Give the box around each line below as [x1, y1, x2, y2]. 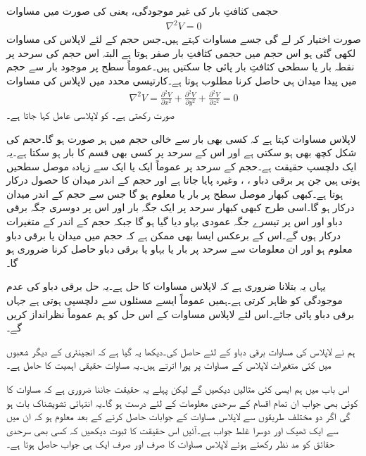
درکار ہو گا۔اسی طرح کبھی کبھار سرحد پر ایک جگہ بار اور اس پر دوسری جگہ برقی [6, 200, 355, 215]
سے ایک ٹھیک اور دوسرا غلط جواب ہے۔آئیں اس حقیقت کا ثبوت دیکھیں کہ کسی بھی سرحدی [6, 422, 339, 437]
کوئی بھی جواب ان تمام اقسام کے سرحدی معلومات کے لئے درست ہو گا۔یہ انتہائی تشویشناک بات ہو [6, 395, 358, 410]
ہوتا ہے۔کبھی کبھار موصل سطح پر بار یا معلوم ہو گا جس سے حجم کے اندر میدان [6, 186, 343, 201]
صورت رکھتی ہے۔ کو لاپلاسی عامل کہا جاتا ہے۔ [6, 107, 175, 122]
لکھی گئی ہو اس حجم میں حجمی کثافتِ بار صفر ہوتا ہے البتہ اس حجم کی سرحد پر [6, 45, 356, 60]
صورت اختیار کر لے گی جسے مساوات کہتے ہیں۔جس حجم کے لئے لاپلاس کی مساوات [6, 32, 361, 46]
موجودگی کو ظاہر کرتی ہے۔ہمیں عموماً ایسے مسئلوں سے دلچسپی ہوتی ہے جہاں [6, 293, 343, 308]
